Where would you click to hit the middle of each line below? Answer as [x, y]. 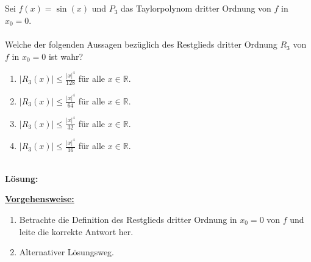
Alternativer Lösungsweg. [67, 252]
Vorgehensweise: [40, 199]
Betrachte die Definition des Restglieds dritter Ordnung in [128, 219]
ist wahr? [66, 56]
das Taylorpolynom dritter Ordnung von [196, 8]
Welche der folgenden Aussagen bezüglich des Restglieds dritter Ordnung [141, 44]
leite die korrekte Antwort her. [76, 231]
